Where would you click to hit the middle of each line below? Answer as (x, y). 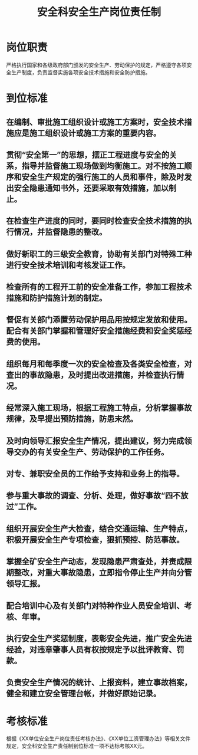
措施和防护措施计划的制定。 (57, 298)
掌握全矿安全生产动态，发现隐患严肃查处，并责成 (95, 562)
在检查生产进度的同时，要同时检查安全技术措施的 (95, 221)
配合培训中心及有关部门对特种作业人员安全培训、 (95, 605)
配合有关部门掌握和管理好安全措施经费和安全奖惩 (95, 331)
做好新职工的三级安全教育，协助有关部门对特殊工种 (99, 254)
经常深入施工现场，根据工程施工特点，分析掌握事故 (99, 408)
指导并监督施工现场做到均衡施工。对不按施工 (103, 166)
